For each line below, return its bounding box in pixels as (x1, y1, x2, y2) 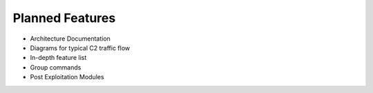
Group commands (30, 63, 82, 72)
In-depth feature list (30, 54, 87, 62)
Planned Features (12, 10, 116, 25)
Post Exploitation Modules (30, 73, 104, 81)
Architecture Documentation (30, 34, 111, 43)
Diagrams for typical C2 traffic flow (30, 43, 131, 52)
